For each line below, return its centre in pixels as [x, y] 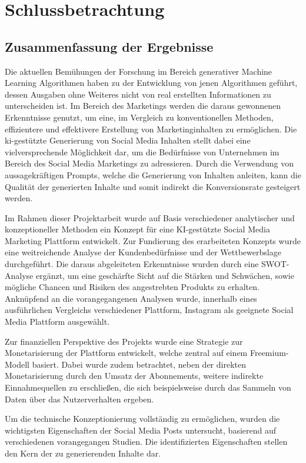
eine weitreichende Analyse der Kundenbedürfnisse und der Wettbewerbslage [143, 252]
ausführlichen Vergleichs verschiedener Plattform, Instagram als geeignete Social [149, 310]
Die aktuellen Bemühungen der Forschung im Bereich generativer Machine [139, 71]
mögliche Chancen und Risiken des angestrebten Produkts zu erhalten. [132, 287]
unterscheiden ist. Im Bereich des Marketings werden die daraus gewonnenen [143, 106]
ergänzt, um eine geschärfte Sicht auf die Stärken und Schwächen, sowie [165, 275]
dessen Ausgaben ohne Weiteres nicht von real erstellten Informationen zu [138, 94]
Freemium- [269, 353]
